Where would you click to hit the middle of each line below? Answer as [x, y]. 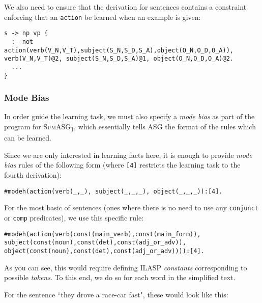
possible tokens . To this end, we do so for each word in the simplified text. [120, 277]
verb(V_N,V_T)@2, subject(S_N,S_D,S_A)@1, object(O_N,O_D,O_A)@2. [119, 59]
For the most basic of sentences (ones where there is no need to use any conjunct [131, 208]
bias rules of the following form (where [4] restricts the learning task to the [122, 165]
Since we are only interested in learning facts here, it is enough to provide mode [128, 155]
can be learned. [28, 138]
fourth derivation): [33, 174]
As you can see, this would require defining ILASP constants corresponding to [126, 267]
